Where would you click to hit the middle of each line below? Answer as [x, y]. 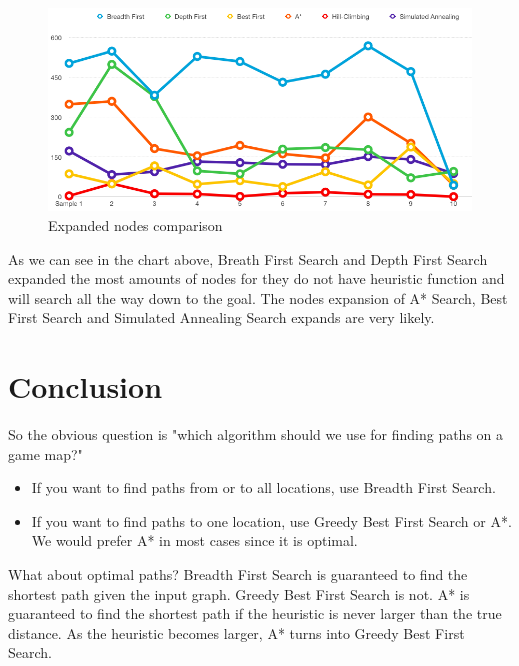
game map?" [45, 453]
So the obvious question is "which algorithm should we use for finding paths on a [256, 434]
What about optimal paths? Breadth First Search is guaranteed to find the [238, 574]
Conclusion [85, 386]
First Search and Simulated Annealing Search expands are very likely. [221, 317]
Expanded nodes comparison [135, 225]
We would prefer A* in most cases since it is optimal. [194, 540]
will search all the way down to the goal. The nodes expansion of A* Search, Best [258, 297]
